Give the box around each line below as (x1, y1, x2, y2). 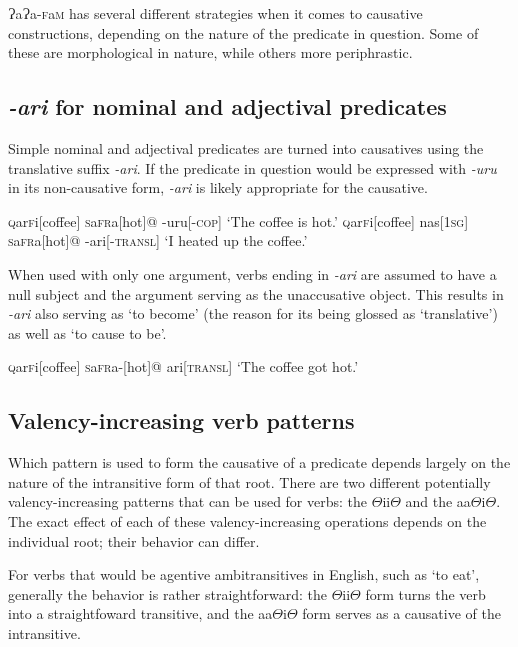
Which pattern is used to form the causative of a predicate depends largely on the (8, 452, 511, 473)
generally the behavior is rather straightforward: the (8, 583, 327, 604)
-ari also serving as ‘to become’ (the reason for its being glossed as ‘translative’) (8, 303, 498, 324)
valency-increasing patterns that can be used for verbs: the (8, 491, 368, 512)
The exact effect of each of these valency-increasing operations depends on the (8, 510, 487, 531)
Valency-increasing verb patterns (8, 405, 355, 436)
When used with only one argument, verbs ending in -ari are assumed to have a (8, 263, 497, 284)
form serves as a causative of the (302, 603, 501, 624)
